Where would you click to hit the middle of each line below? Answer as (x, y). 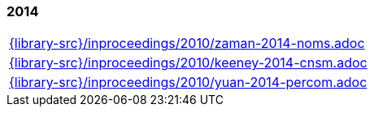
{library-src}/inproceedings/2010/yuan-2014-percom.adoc (188, 83)
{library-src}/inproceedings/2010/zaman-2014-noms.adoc (187, 43)
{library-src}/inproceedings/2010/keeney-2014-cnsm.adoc (188, 63)
